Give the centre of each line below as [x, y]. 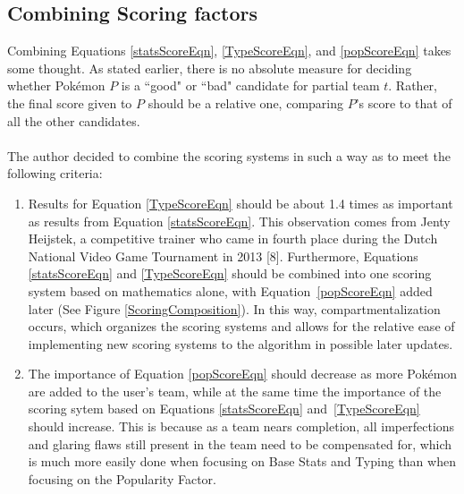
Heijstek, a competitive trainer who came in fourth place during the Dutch [233, 238]
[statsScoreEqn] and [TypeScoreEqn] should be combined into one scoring [230, 273]
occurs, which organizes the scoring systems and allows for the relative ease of [241, 326]
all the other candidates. [74, 120]
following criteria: [55, 173]
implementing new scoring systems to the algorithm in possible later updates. [240, 343]
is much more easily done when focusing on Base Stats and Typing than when [242, 461]
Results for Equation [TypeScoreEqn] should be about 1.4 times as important [240, 203]
